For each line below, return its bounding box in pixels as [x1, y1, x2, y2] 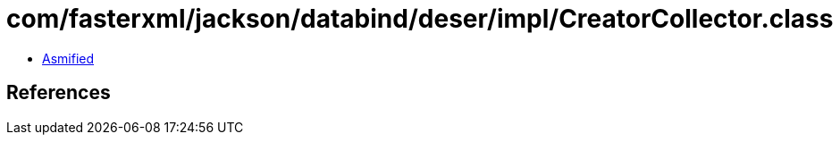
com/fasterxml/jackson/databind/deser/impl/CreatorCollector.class [6, 4, 834, 34]
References [6, 81, 111, 104]
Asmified [42, 50, 95, 66]
